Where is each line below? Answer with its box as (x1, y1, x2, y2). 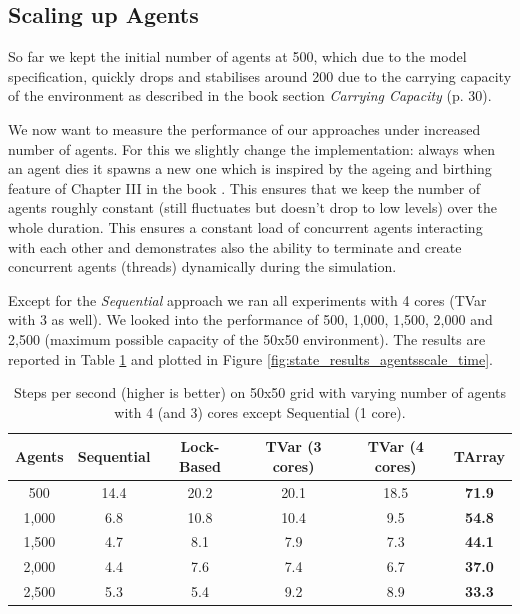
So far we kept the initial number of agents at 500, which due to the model (8, 46, 467, 67)
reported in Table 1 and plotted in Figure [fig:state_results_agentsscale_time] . (8, 348, 493, 369)
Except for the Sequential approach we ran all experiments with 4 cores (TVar (8, 289, 487, 310)
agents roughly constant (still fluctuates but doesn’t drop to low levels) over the (8, 197, 498, 218)
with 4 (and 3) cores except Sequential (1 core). (114, 401, 406, 422)
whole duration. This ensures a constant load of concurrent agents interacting (8, 216, 483, 237)
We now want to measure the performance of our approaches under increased (8, 118, 481, 139)
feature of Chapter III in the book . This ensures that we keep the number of (8, 177, 481, 198)
